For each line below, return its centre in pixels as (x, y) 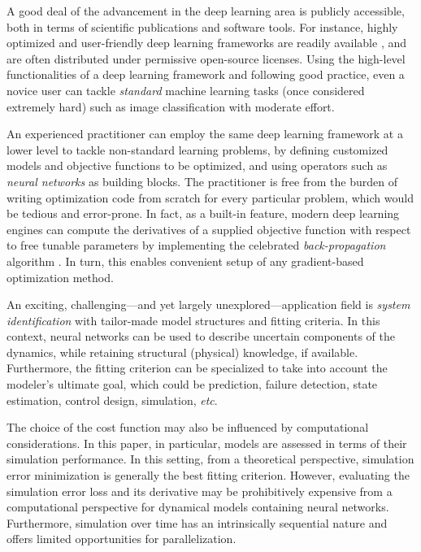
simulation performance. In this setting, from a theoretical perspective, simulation (210, 459)
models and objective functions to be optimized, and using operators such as (197, 165)
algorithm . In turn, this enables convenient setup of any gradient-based (185, 261)
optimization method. (60, 277)
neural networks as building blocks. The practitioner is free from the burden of (202, 181)
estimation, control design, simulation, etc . (112, 400)
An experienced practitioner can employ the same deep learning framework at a (205, 134)
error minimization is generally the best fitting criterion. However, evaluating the (208, 475)
